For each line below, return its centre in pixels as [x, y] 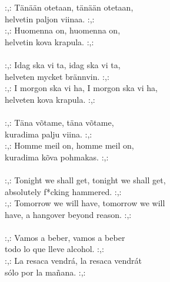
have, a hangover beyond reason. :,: [68, 214]
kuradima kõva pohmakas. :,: [57, 157]
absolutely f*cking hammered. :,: [63, 191]
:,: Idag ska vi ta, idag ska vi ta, [63, 64]
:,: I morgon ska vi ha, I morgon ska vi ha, [81, 88]
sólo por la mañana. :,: [45, 272]
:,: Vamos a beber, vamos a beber [65, 237]
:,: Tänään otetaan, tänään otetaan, [69, 7]
